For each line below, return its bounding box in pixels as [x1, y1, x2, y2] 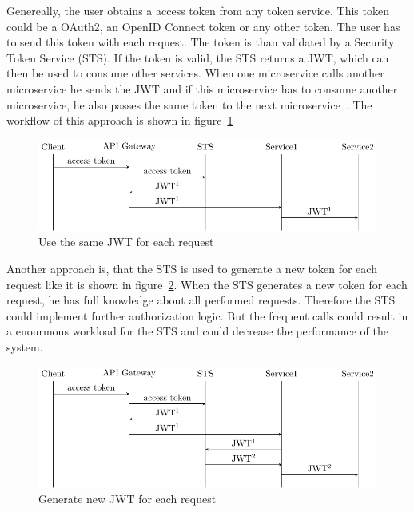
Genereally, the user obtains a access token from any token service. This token [6, 2, 389, 18]
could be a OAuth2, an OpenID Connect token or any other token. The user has [6, 18, 400, 34]
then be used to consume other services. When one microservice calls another [6, 65, 384, 81]
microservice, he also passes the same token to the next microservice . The [6, 96, 372, 113]
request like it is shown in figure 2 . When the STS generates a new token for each [6, 276, 408, 292]
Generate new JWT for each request [38, 490, 217, 507]
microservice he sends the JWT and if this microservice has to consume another [6, 80, 398, 97]
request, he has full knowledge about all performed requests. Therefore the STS [6, 292, 396, 308]
